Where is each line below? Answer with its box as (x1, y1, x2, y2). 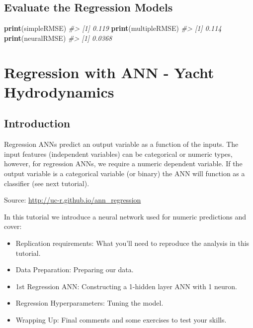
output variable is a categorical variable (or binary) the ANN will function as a (4, 168, 245, 178)
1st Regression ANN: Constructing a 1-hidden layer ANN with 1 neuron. (15, 281, 237, 291)
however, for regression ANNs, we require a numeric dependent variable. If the (4, 158, 243, 169)
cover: (4, 221, 22, 231)
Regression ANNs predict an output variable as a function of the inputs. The (4, 139, 239, 149)
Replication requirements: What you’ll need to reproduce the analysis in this (15, 237, 250, 248)
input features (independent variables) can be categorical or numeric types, (4, 148, 233, 159)
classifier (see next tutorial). (4, 178, 89, 188)
